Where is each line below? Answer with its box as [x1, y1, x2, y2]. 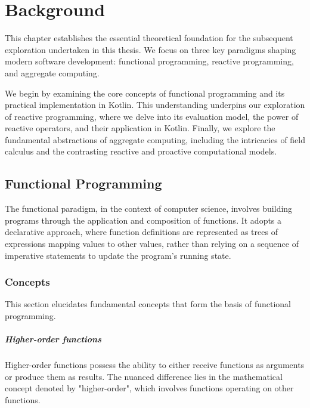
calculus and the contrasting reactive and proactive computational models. [5, 145, 277, 157]
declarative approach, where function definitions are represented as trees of [5, 225, 278, 238]
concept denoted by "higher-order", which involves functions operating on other [5, 382, 294, 394]
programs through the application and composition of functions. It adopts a [5, 214, 282, 226]
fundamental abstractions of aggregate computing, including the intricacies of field [5, 133, 305, 146]
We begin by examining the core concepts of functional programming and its [5, 86, 285, 99]
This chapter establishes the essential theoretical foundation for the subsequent [5, 32, 293, 44]
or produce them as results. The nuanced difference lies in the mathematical [5, 370, 283, 382]
